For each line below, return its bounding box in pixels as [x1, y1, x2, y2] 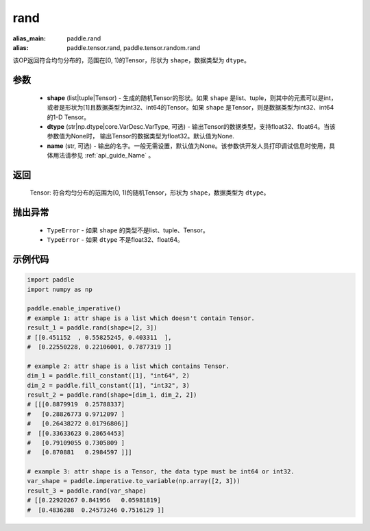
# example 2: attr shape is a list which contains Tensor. [27, 362, 230, 370]
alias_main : [12, 34, 46, 42]
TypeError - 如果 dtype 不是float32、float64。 [47, 236, 184, 244]
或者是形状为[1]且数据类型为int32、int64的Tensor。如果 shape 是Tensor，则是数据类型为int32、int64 [47, 103, 334, 112]
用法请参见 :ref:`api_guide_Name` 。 [52, 151, 155, 160]
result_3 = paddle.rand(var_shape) [27, 486, 147, 495]
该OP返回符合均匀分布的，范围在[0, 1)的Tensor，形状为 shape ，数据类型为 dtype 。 [12, 56, 250, 64]
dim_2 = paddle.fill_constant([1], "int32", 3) [27, 381, 190, 389]
